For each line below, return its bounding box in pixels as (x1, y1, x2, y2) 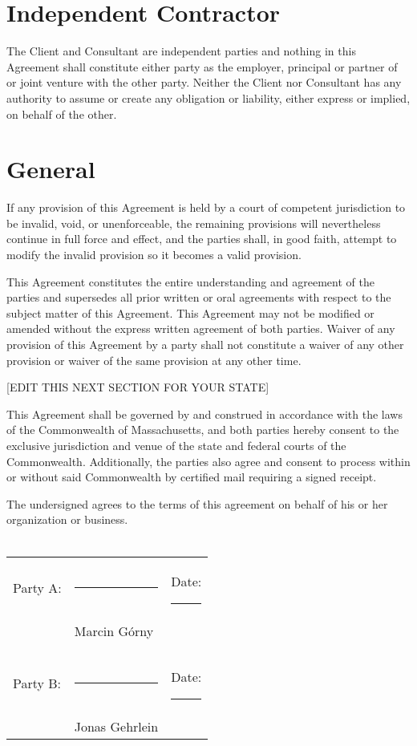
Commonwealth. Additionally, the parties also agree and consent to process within (6, 452, 411, 469)
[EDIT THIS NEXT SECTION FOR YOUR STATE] (6, 379, 269, 395)
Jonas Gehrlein (74, 716, 159, 736)
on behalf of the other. (6, 105, 117, 122)
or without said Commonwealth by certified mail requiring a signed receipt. (6, 468, 377, 485)
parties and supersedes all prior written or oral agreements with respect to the (6, 289, 391, 306)
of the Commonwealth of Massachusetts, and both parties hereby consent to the (6, 421, 399, 438)
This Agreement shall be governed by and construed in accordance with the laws (6, 405, 403, 422)
